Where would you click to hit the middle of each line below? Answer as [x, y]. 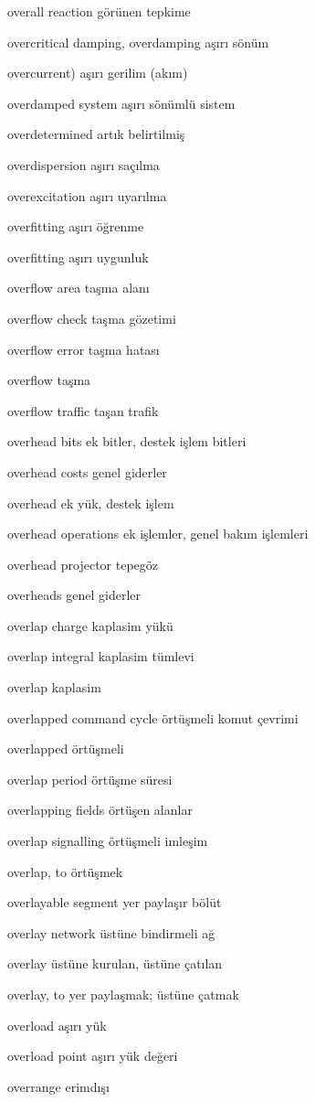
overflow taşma [49, 380]
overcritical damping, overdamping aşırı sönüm [138, 42]
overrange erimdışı [58, 1086]
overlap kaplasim [54, 687]
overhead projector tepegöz [83, 564]
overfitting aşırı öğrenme [76, 226]
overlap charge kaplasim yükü [90, 625]
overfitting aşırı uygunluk [78, 257]
